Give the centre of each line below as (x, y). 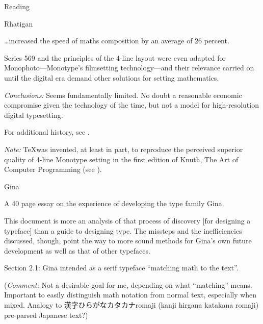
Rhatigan (19, 23)
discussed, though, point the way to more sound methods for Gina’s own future (128, 241)
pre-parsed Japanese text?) (46, 315)
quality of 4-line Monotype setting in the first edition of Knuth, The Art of (121, 159)
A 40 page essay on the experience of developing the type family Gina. (114, 203)
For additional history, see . (47, 132)
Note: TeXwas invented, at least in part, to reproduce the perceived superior (124, 149)
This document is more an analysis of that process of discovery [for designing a (127, 220)
